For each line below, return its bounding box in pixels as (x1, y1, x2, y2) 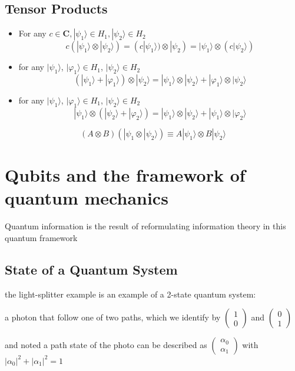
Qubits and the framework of (5, 162, 246, 186)
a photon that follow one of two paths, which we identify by (5, 311, 221, 323)
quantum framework (5, 231, 78, 243)
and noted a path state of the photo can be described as (5, 339, 207, 351)
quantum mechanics (5, 186, 168, 210)
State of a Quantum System (5, 260, 178, 278)
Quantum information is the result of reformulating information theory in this (5, 220, 286, 232)
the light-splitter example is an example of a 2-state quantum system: (5, 288, 256, 300)
